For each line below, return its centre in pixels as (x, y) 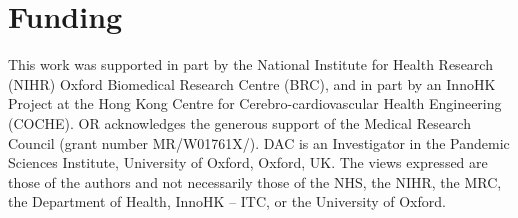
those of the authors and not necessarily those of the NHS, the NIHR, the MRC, (255, 181)
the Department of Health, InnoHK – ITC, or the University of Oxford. (227, 201)
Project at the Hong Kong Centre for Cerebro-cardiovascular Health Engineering (255, 103)
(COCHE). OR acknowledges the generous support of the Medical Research (239, 122)
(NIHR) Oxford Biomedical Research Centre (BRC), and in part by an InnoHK (252, 83)
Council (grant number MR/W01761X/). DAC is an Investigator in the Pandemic (259, 142)
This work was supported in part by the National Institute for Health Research (250, 64)
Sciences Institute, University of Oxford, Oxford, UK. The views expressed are (248, 162)
